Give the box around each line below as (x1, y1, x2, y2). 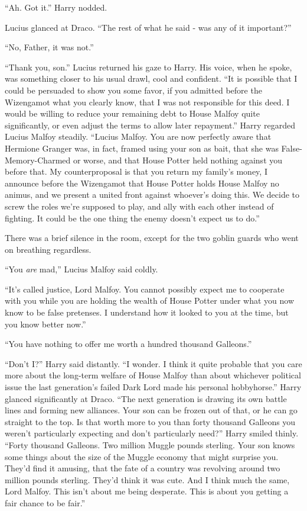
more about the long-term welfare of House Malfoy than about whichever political (5, 369, 301, 381)
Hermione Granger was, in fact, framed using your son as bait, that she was (5, 142, 279, 154)
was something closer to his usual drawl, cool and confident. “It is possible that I (5, 72, 298, 85)
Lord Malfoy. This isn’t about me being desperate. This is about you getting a (5, 485, 289, 497)
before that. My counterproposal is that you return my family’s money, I (5, 165, 267, 178)
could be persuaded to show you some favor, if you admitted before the (5, 83, 262, 96)
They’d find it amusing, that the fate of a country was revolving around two (5, 462, 280, 474)
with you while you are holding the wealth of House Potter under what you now (5, 294, 295, 307)
